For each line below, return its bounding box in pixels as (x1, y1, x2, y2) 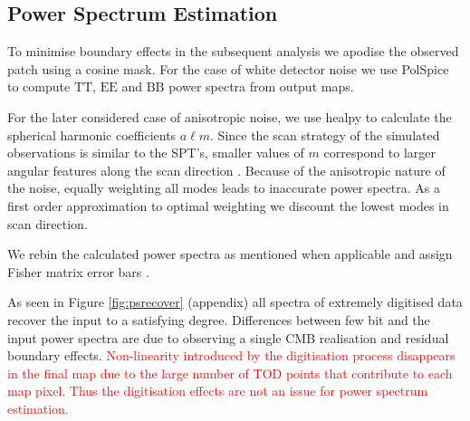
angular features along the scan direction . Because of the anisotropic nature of (7, 160, 446, 179)
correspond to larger (323, 143, 436, 162)
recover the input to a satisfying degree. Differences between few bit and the (7, 310, 430, 329)
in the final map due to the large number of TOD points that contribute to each (7, 363, 453, 382)
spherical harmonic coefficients (7, 125, 177, 144)
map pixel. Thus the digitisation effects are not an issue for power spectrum (7, 381, 428, 400)
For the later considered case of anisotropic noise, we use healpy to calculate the (7, 107, 452, 126)
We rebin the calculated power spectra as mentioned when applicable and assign (7, 244, 453, 263)
